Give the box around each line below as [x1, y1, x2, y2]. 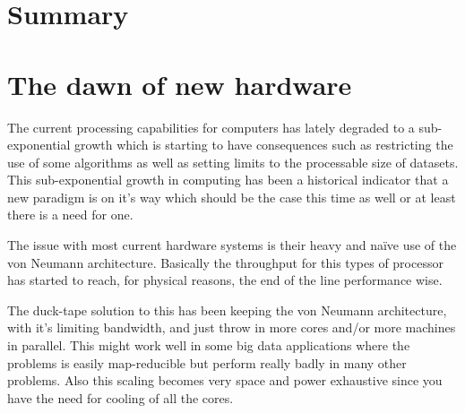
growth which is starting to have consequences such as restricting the [74, 135, 453, 154]
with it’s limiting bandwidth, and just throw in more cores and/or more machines [7, 318, 456, 337]
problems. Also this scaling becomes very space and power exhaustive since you [7, 371, 443, 390]
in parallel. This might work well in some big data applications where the [7, 336, 410, 355]
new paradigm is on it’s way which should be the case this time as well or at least [7, 187, 456, 206]
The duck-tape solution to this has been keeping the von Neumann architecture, [7, 300, 447, 319]
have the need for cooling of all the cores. [7, 388, 234, 407]
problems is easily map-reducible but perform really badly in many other [7, 353, 407, 372]
